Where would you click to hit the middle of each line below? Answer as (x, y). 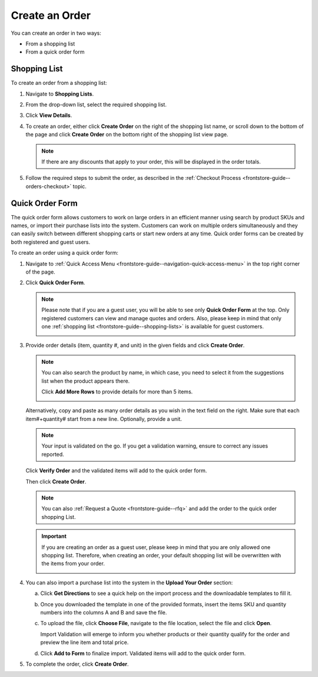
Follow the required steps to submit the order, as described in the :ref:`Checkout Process (133, 178)
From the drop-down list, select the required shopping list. (96, 105)
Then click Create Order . (56, 481)
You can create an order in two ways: (56, 33)
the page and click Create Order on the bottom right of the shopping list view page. (127, 134)
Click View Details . (49, 116)
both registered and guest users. (51, 242)
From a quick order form (55, 52)
